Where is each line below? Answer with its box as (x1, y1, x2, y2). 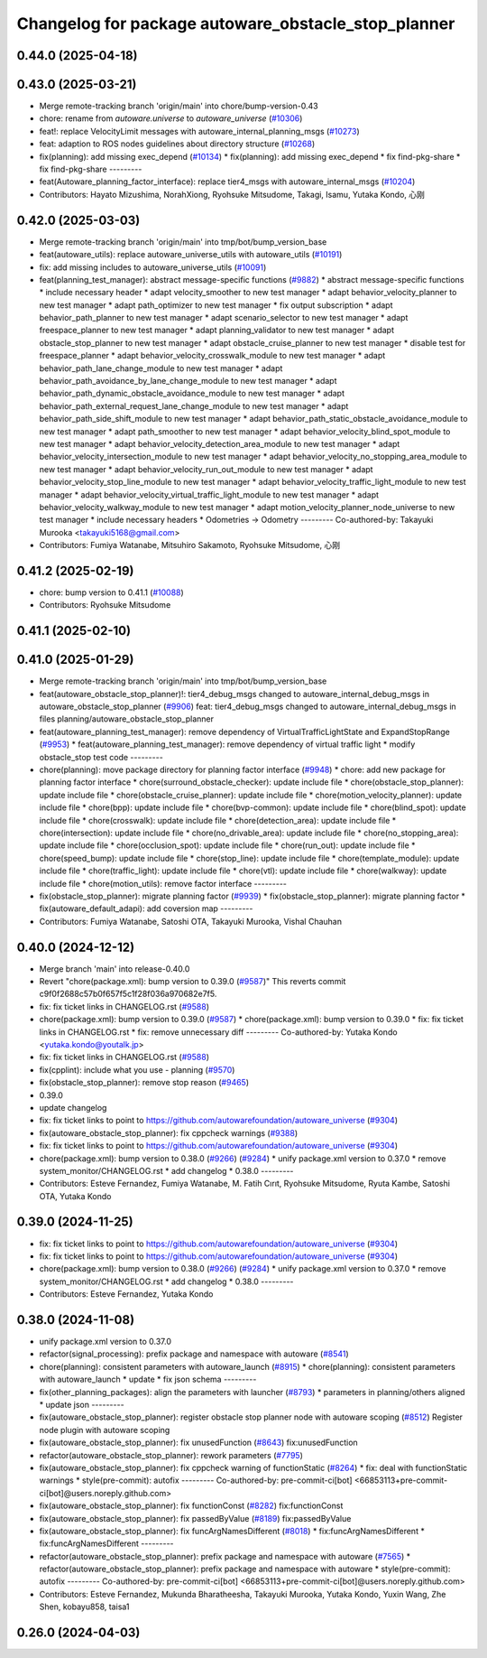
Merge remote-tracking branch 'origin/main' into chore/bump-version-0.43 (39, 100, 319, 112)
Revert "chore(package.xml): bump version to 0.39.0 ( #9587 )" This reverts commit (39, 976, 346, 987)
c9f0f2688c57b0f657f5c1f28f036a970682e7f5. (39, 989, 217, 1000)
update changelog (39, 1102, 107, 1113)
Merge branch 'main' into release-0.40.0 (39, 963, 190, 974)
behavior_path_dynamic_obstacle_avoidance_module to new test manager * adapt (39, 388, 345, 399)
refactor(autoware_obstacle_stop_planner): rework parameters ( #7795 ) (39, 1449, 304, 1460)
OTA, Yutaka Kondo (39, 1190, 112, 1201)
